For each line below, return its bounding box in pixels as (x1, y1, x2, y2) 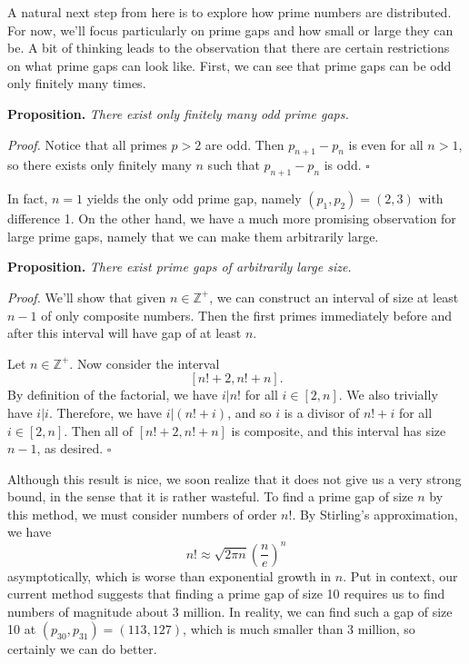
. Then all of (64, 421, 134, 440)
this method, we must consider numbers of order (7, 504, 277, 523)
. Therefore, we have (48, 402, 162, 421)
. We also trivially (338, 385, 438, 404)
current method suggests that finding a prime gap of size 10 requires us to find (7, 584, 445, 603)
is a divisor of (284, 402, 360, 421)
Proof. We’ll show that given (7, 287, 166, 306)
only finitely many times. (7, 74, 146, 93)
